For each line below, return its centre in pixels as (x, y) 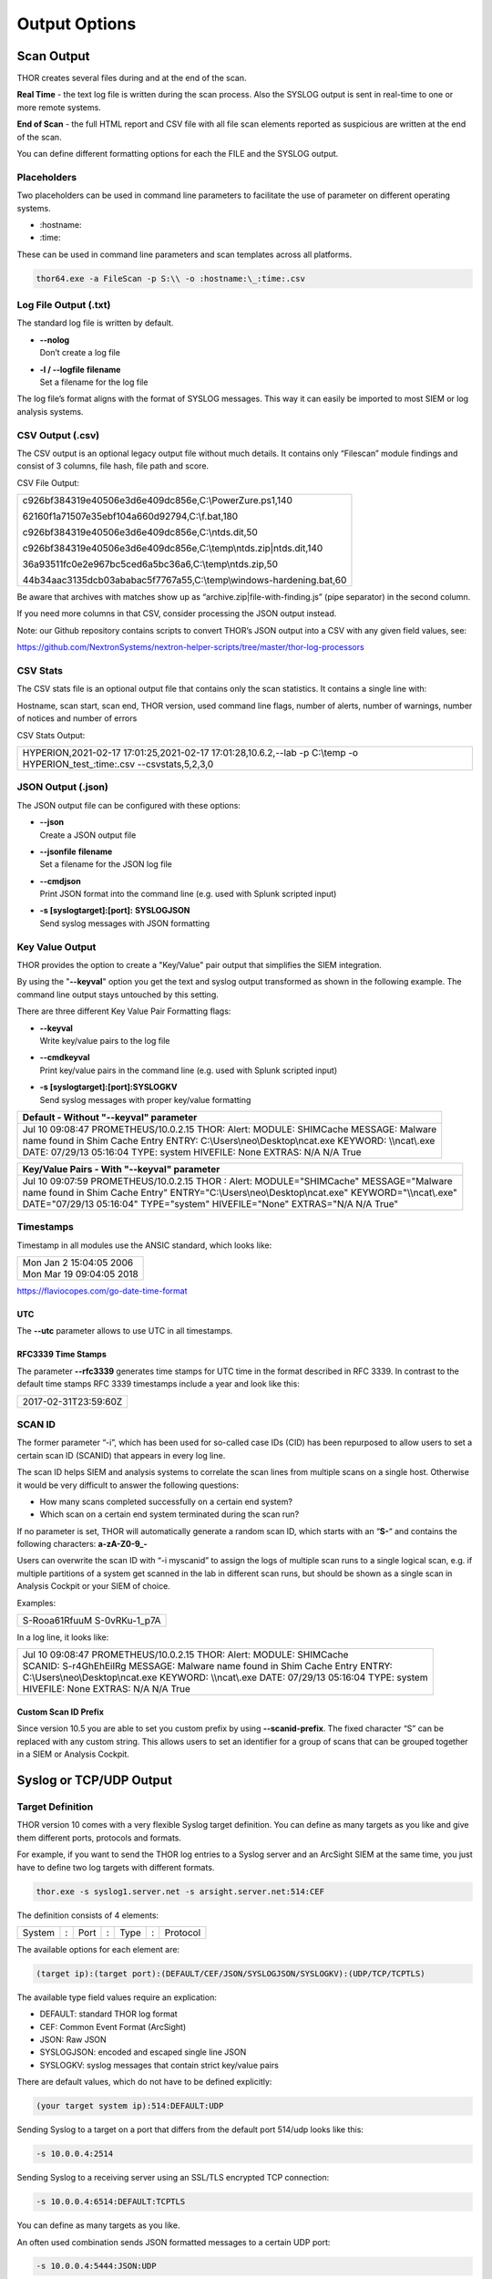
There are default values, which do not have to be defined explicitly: (144, 2082)
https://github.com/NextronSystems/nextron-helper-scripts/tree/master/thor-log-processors (190, 647)
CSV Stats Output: (51, 735)
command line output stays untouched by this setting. (118, 995)
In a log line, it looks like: (63, 1637)
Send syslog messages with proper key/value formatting (145, 1099)
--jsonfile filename (76, 851)
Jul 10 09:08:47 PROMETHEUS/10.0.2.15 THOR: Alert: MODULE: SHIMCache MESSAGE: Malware (230, 1129)
